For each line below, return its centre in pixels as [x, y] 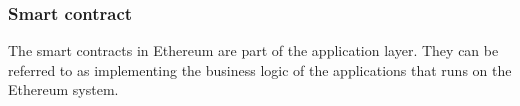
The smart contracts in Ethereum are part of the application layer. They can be [253, 50]
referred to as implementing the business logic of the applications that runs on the [260, 69]
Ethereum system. [63, 89]
